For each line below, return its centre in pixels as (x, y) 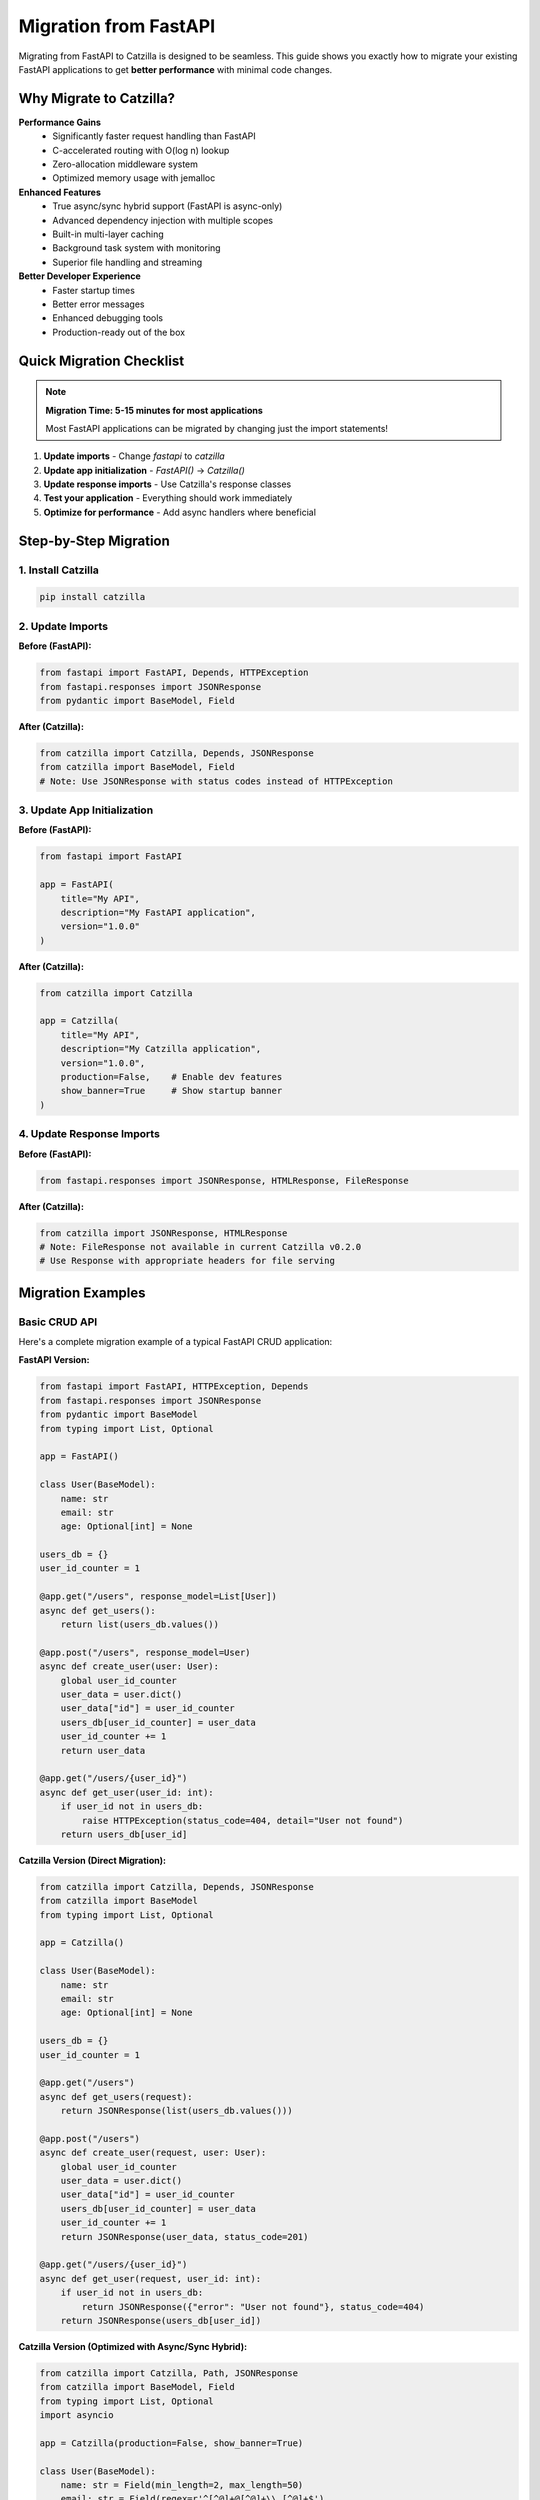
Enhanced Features (60, 192)
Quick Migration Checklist (101, 360)
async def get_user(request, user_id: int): (150, 2278)
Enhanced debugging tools (108, 318)
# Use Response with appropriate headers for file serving (187, 1261)
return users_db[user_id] (124, 1834)
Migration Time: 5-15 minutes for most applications (154, 410)
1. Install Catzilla (58, 570)
